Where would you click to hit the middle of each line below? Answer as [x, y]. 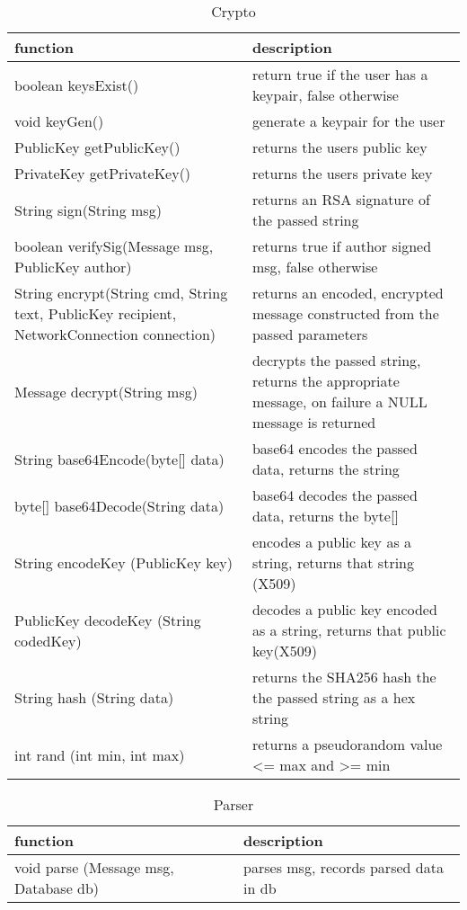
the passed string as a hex [334, 697]
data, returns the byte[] [325, 516]
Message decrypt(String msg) [106, 391]
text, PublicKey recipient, [96, 313]
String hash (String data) [94, 697]
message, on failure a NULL [339, 401]
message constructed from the [345, 313]
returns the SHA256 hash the [344, 677]
